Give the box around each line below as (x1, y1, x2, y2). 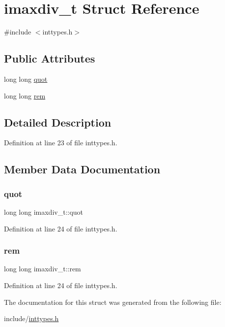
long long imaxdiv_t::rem (4, 263, 81, 274)
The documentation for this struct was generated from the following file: (4, 296, 222, 307)
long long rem (4, 90, 46, 100)
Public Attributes (4, 51, 95, 66)
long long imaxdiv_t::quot (4, 206, 84, 217)
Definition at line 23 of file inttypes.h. (4, 137, 117, 148)
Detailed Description (4, 114, 112, 130)
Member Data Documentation (4, 162, 161, 177)
